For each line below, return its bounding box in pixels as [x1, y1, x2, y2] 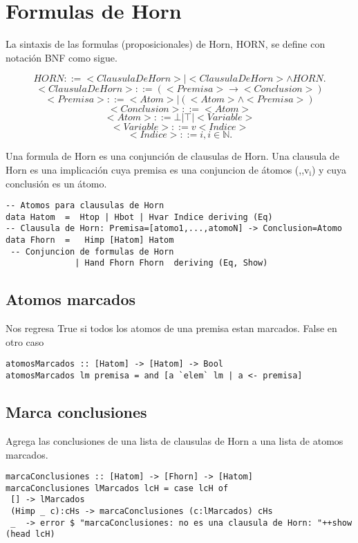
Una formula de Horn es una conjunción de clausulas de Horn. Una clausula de [6, 149, 340, 163]
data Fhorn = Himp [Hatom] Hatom [6, 235, 174, 246]
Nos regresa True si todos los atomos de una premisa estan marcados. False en [6, 321, 337, 335]
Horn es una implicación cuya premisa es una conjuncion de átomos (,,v [6, 162, 310, 176]
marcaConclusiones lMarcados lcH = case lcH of [6, 483, 229, 493]
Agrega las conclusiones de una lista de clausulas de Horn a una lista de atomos [6, 433, 343, 448]
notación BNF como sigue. [6, 50, 117, 64]
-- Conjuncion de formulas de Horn [10, 246, 174, 257]
